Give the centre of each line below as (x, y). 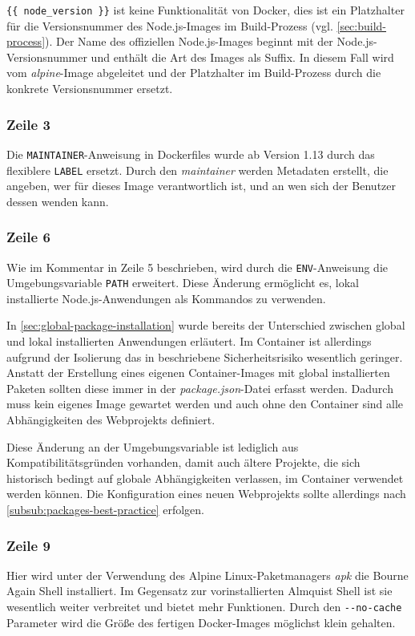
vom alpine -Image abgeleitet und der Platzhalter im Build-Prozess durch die (194, 73)
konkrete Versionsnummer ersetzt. (90, 89)
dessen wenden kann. (58, 201)
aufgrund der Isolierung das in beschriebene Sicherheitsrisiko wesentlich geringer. (205, 356)
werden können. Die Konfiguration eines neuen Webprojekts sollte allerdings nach (206, 494)
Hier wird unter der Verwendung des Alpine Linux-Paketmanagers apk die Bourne (207, 575)
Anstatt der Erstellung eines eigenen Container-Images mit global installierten (198, 373)
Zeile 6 (28, 237)
